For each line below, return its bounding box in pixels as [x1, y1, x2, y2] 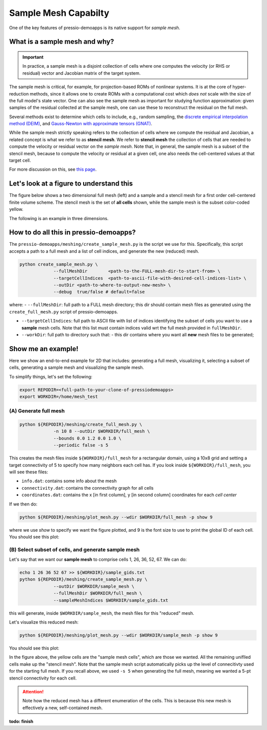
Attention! [22, 688, 44, 694]
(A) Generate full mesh [9, 408, 65, 414]
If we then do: [9, 501, 38, 507]
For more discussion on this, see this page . [9, 166, 97, 173]
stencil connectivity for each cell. [9, 675, 77, 681]
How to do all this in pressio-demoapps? [9, 228, 136, 237]
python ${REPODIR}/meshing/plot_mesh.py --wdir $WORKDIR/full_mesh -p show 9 [19, 514, 213, 520]
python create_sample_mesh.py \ [19, 261, 98, 267]
